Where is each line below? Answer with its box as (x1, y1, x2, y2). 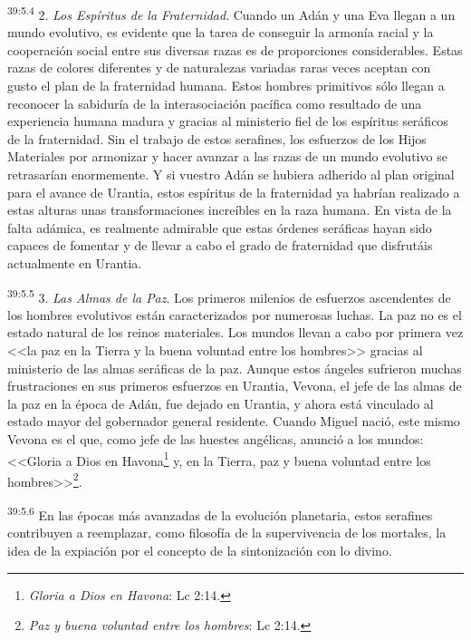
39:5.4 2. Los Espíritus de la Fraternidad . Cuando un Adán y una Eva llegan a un (7, 3, 456, 24)
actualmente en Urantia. (7, 253, 142, 272)
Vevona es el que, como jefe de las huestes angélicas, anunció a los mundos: (7, 429, 424, 448)
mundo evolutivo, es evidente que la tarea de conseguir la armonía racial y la (7, 23, 434, 42)
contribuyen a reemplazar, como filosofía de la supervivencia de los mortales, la (7, 523, 447, 542)
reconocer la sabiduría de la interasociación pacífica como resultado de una (7, 93, 422, 112)
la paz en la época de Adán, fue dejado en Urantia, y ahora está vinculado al (7, 393, 434, 412)
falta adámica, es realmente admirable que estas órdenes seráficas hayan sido (7, 218, 432, 237)
